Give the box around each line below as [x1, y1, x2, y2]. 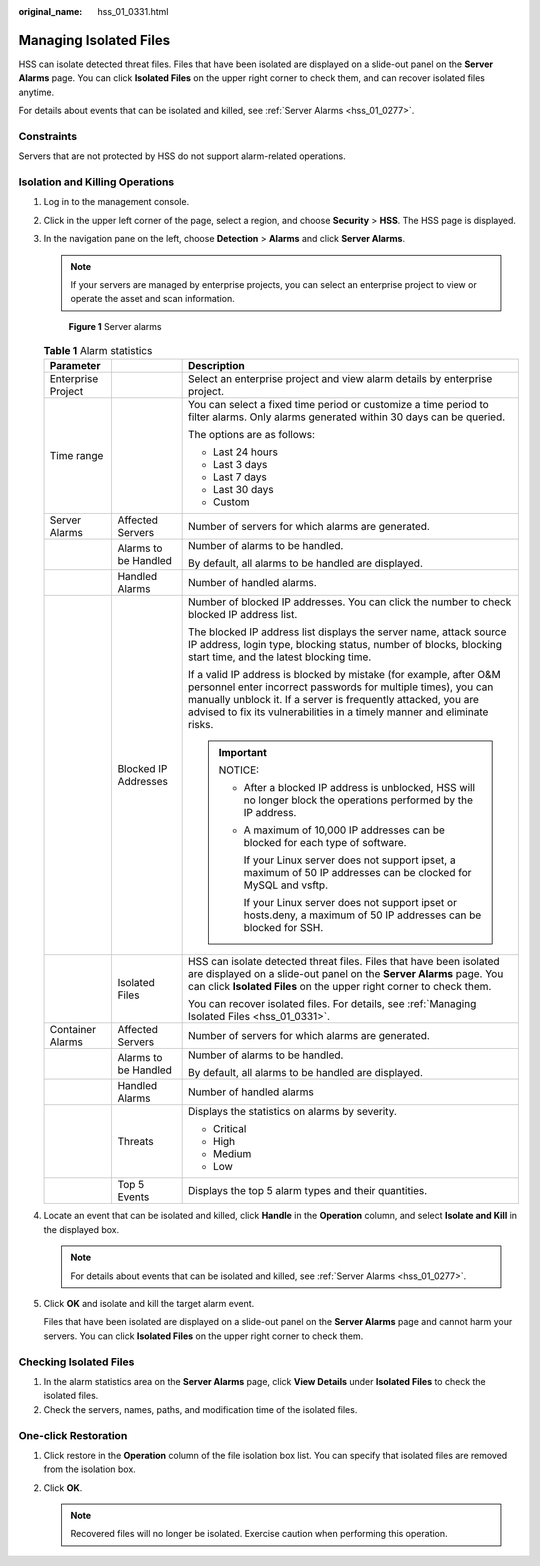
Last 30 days [213, 483, 274, 497]
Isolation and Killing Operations [18, 175, 175, 189]
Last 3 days [213, 458, 268, 472]
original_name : [18, 6, 83, 17]
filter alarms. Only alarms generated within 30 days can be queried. [188, 410, 506, 424]
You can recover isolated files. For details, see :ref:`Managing [188, 997, 477, 1011]
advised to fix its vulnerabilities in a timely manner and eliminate [188, 705, 489, 719]
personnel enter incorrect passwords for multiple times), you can [188, 680, 494, 694]
